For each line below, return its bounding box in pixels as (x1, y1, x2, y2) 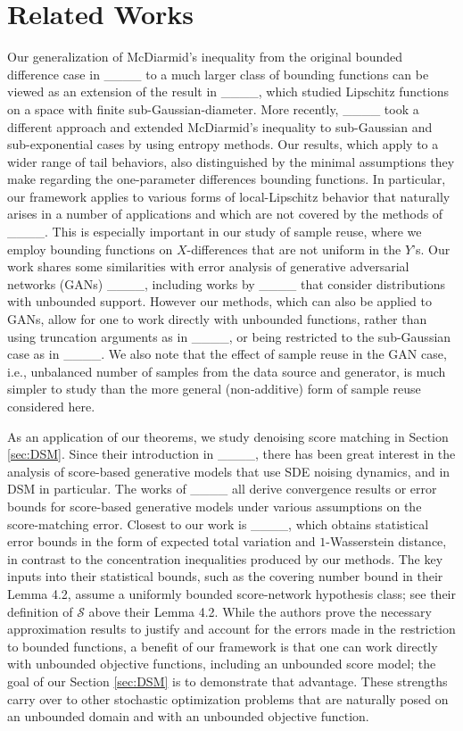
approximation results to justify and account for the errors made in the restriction (7, 619, 456, 638)
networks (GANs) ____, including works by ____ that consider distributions (7, 274, 446, 293)
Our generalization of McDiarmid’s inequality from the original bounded (7, 47, 403, 66)
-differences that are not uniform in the (186, 239, 401, 258)
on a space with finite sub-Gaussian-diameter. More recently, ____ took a (7, 99, 419, 118)
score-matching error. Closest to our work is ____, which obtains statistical (7, 514, 429, 533)
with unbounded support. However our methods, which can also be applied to (7, 292, 432, 311)
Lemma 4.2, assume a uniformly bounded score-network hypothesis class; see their (7, 584, 456, 602)
